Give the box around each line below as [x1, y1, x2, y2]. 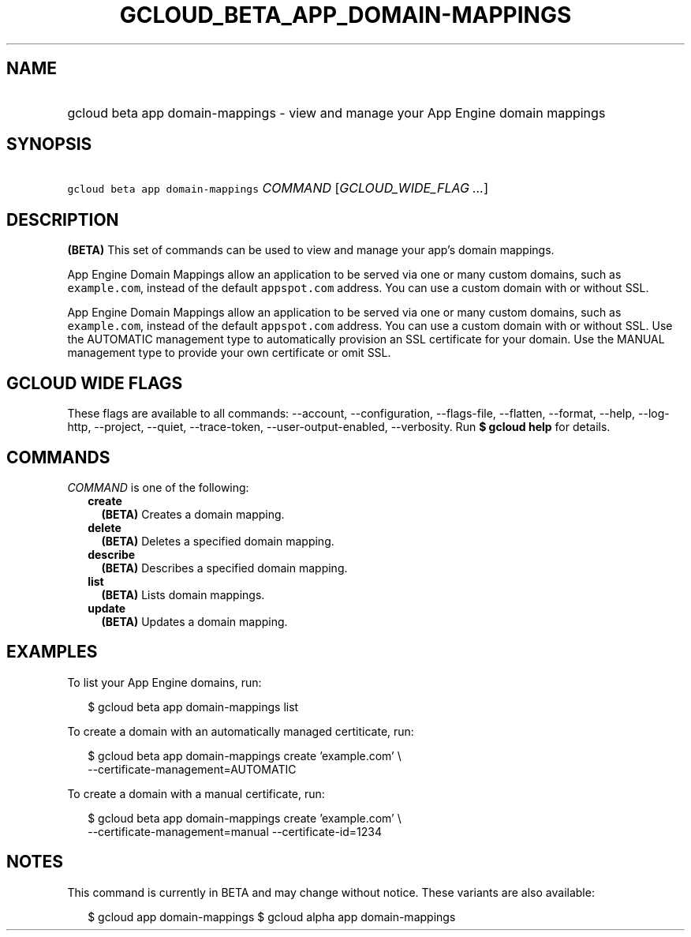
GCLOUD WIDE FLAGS [6, 373, 183, 393]
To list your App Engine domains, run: [67, 675, 262, 689]
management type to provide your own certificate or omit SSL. [67, 346, 391, 360]
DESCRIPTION [6, 209, 119, 230]
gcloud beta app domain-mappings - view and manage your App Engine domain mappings [67, 104, 606, 121]
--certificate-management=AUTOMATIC [88, 762, 297, 776]
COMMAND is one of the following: [67, 480, 249, 494]
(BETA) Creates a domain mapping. [101, 507, 285, 521]
